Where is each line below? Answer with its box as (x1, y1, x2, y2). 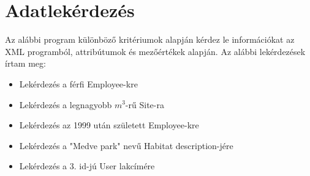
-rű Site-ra (125, 98, 164, 111)
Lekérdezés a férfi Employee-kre (19, 77, 138, 90)
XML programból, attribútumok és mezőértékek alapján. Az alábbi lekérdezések (5, 45, 306, 57)
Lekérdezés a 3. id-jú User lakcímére (19, 159, 155, 172)
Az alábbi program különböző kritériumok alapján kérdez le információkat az (5, 33, 295, 46)
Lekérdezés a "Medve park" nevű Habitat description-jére (19, 139, 233, 152)
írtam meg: (5, 57, 46, 70)
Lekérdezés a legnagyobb (19, 98, 112, 111)
